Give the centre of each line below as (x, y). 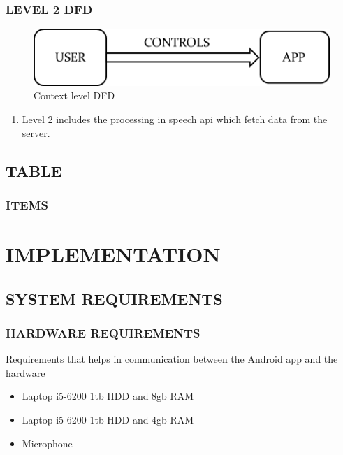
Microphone (47, 443)
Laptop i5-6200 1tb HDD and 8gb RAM (108, 396)
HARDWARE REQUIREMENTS (103, 332)
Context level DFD (74, 95)
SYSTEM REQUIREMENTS (114, 298)
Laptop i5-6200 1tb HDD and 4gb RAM (108, 419)
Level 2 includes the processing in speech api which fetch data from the (175, 119)
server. (36, 132)
